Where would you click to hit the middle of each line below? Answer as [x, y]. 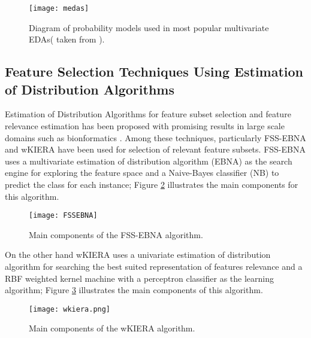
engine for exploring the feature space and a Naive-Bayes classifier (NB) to [142, 173]
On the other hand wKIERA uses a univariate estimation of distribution [138, 255]
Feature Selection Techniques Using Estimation [154, 71]
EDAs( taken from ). [67, 39]
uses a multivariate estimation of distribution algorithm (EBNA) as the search [149, 161]
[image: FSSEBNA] [63, 216]
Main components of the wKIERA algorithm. [112, 328]
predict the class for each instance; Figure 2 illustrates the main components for [152, 184]
